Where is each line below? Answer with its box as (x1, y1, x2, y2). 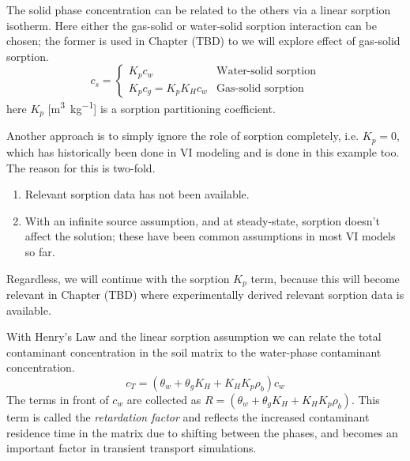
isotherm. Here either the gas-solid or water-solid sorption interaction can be (6, 17, 377, 33)
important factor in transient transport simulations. (6, 440, 257, 456)
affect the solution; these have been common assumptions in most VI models (24, 228, 396, 244)
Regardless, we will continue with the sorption (6, 270, 230, 286)
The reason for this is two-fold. (6, 159, 156, 176)
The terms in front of (6, 391, 109, 407)
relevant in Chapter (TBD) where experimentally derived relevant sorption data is (6, 285, 404, 302)
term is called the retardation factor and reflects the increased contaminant (6, 408, 370, 425)
